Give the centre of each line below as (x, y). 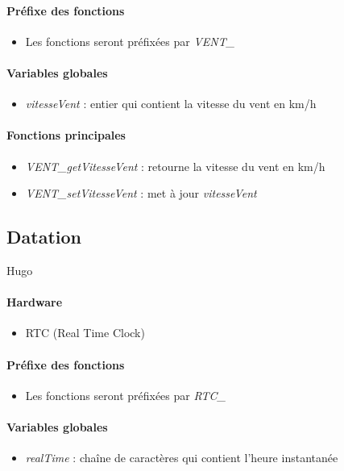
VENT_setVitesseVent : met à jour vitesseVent (141, 193)
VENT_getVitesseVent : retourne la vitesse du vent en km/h (175, 166)
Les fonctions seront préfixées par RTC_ (126, 395)
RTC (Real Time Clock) (85, 333)
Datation (44, 237)
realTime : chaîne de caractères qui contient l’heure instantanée (182, 458)
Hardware (35, 302)
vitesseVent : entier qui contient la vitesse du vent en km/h (171, 104)
